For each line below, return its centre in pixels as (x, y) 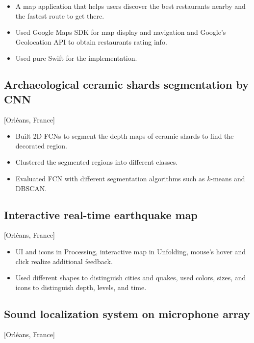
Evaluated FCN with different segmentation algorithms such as (110, 178)
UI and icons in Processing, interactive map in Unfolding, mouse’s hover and (131, 251)
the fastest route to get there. (60, 15)
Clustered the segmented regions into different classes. (97, 162)
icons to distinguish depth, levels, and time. (81, 287)
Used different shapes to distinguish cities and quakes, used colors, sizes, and (131, 278)
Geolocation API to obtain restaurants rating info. (91, 41)
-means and (228, 178)
